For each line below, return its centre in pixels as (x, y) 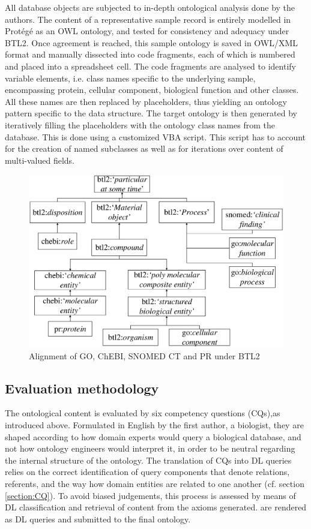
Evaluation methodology (82, 388)
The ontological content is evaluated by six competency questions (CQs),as (143, 413)
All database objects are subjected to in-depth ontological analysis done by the (150, 7)
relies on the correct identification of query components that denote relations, (147, 472)
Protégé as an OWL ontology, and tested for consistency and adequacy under (147, 31)
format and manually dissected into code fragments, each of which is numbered (150, 54)
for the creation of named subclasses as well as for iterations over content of (144, 148)
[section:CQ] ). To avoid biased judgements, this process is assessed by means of (150, 495)
